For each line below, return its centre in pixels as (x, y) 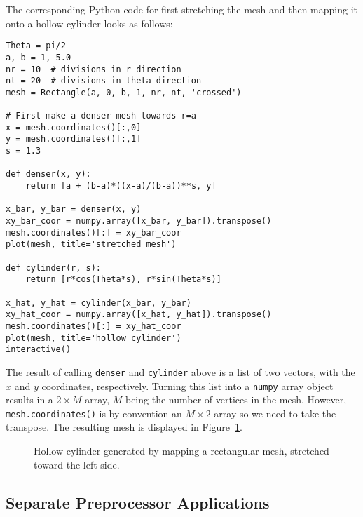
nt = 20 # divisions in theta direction (104, 81)
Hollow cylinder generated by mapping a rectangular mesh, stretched (181, 451)
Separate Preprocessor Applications (138, 502)
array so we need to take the (275, 413)
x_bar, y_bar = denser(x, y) (74, 209)
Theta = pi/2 (36, 46)
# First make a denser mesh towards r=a (101, 116)
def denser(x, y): (48, 174)
